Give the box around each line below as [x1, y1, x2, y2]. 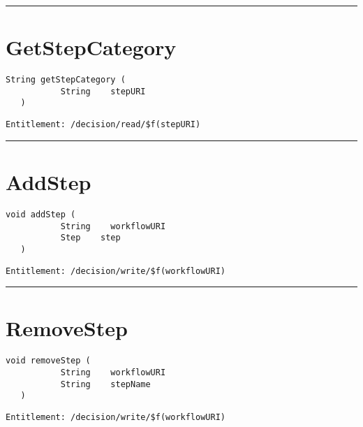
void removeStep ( [6, 356, 91, 366]
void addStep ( [6, 209, 76, 219]
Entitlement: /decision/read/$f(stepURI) [6, 120, 201, 130]
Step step [60, 233, 121, 243]
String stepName [60, 379, 151, 389]
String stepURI [60, 86, 146, 96]
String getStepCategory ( [6, 75, 126, 85]
